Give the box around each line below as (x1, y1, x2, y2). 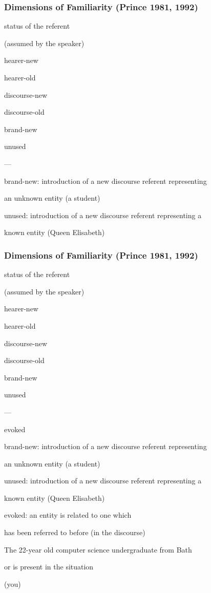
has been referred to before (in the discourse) (4, 527, 145, 538)
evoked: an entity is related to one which (4, 510, 132, 520)
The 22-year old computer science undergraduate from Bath (4, 544, 192, 555)
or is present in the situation (4, 561, 94, 572)
